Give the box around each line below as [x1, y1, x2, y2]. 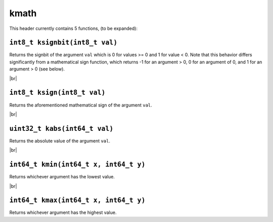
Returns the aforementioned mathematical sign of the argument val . [9, 102, 153, 108]
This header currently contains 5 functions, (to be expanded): [9, 25, 138, 31]
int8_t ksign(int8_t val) [9, 89, 106, 97]
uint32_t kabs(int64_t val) [9, 124, 114, 133]
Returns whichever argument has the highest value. [9, 209, 117, 215]
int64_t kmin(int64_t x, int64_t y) [9, 160, 146, 169]
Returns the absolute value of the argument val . [9, 137, 111, 144]
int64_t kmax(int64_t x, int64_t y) [9, 196, 146, 205]
